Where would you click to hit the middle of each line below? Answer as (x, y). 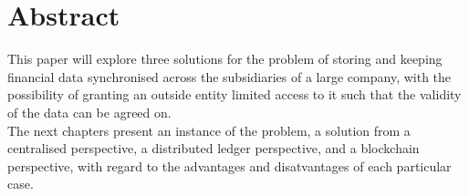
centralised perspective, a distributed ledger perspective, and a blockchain (214, 148)
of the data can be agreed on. (89, 112)
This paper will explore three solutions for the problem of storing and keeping (225, 59)
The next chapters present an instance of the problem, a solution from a (209, 130)
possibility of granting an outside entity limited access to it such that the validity (234, 94)
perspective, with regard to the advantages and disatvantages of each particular (229, 165)
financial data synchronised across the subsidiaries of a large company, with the (229, 76)
